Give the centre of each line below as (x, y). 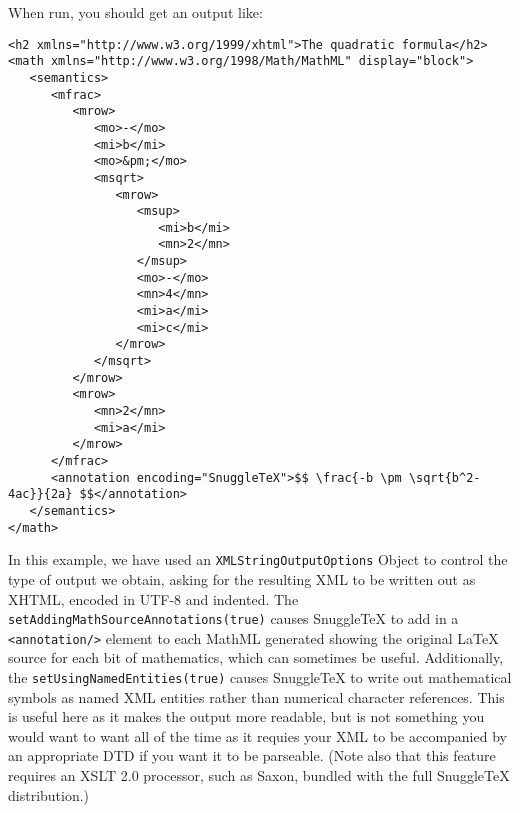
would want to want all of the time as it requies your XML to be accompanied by (257, 735)
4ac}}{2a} (40, 494)
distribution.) (49, 794)
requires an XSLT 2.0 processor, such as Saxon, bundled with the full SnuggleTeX (259, 775)
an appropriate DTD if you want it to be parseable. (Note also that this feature (252, 755)
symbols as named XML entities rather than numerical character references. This (256, 696)
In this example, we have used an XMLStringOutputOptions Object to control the (258, 559)
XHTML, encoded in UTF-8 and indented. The (153, 598)
